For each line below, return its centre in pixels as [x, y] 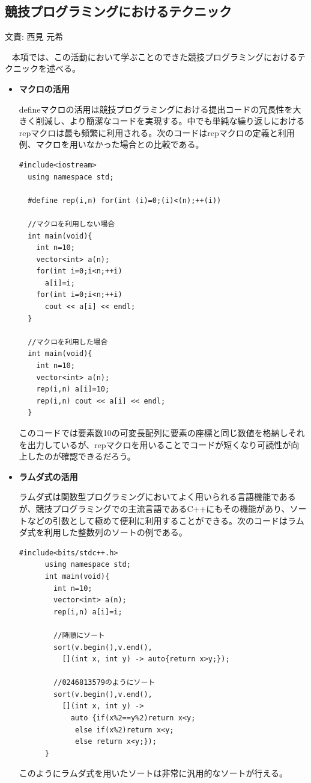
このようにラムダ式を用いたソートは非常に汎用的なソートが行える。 [153, 773]
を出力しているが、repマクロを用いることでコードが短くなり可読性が [155, 444]
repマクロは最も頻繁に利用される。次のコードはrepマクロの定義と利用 [157, 132]
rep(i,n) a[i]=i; [88, 612]
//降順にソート [79, 635]
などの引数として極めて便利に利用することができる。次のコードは [158, 520]
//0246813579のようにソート [104, 683]
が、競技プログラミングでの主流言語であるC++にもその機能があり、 [154, 508]
